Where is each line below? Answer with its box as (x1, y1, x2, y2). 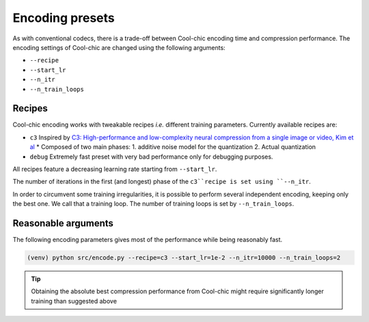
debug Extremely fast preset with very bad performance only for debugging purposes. (29, 152, 273, 161)
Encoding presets (12, 10, 115, 25)
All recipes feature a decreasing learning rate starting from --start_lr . (12, 165, 217, 173)
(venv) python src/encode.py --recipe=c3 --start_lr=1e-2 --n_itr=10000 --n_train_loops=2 (27, 254, 341, 262)
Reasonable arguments (12, 217, 114, 229)
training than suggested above (31, 297, 118, 305)
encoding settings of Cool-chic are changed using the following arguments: (12, 43, 225, 51)
